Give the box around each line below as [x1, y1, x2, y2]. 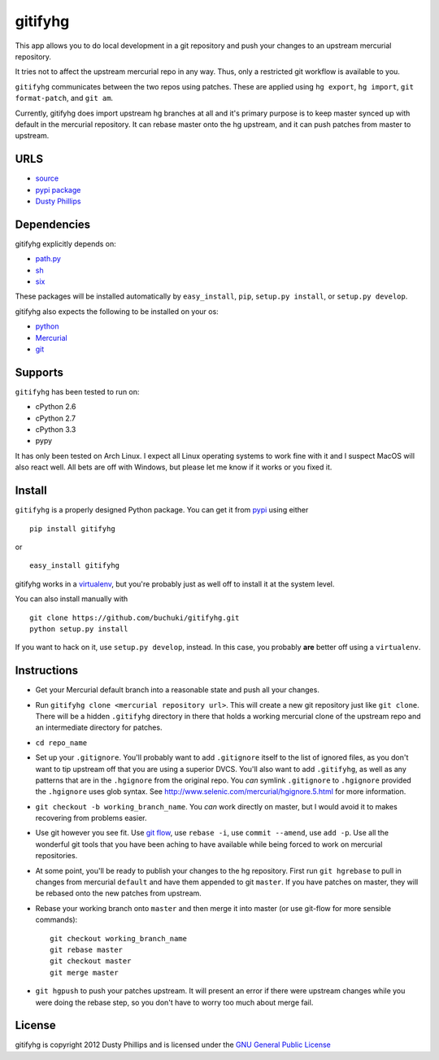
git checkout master [50, 957, 132, 966]
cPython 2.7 [35, 413, 76, 423]
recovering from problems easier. [35, 814, 147, 823]
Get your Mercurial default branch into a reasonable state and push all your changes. [35, 685, 320, 695]
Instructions [15, 664, 79, 678]
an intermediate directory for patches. [35, 722, 163, 732]
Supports [15, 365, 64, 379]
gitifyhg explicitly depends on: [15, 238, 117, 248]
